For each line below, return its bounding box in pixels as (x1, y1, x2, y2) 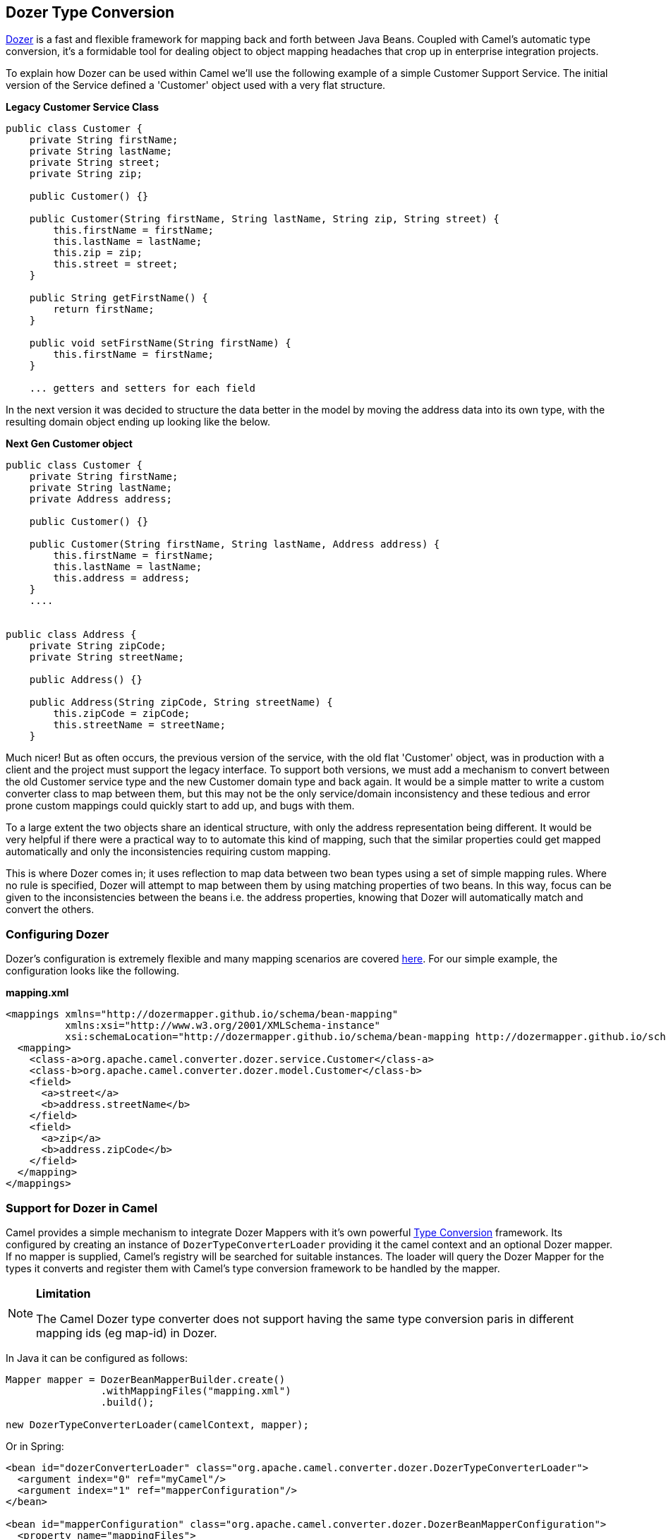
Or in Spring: (6, 1440, 64, 1452)
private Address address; (29, 493, 173, 505)
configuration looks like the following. (6, 965, 180, 977)
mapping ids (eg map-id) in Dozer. (36, 1325, 217, 1340)
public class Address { (6, 629, 137, 641)
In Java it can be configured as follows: (6, 1351, 188, 1364)
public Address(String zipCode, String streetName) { (29, 696, 333, 708)
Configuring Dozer (6, 927, 109, 941)
